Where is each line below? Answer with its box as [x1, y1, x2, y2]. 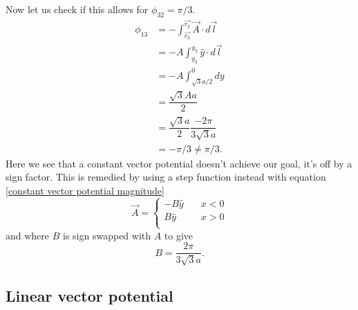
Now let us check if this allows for [6, 2, 149, 16]
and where [6, 228, 50, 242]
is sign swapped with [63, 228, 151, 242]
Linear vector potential [6, 284, 173, 306]
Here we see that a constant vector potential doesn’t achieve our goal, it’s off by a [6, 156, 352, 170]
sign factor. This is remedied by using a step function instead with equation [6, 170, 326, 184]
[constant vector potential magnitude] [6, 183, 164, 197]
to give [164, 228, 194, 242]
